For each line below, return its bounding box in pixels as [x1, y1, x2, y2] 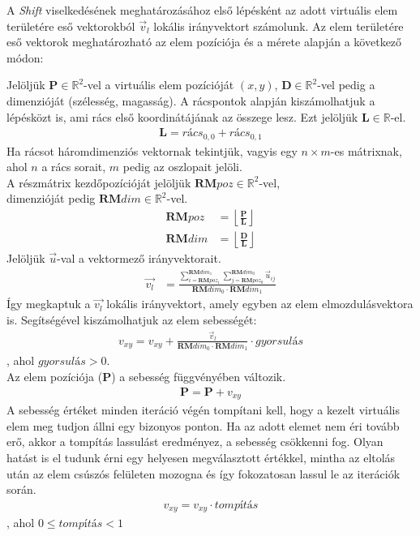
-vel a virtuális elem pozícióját [84, 76, 234, 93]
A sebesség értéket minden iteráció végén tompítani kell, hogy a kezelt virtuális [6, 401, 400, 418]
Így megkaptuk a [6, 295, 91, 312]
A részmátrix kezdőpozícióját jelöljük [6, 174, 191, 191]
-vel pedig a [317, 76, 375, 93]
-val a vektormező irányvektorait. [57, 250, 221, 267]
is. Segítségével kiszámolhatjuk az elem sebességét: [6, 311, 257, 328]
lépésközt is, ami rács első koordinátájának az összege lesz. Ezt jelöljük [6, 108, 358, 125]
